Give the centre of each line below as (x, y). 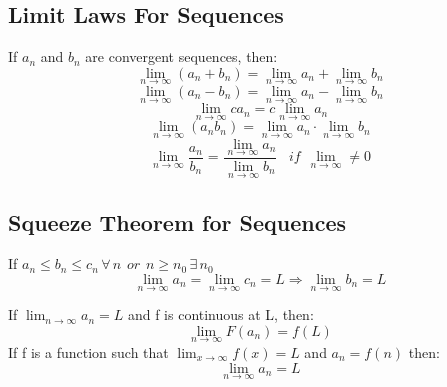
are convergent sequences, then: (181, 56)
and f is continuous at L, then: (220, 314)
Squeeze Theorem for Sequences (177, 221)
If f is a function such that (88, 351)
